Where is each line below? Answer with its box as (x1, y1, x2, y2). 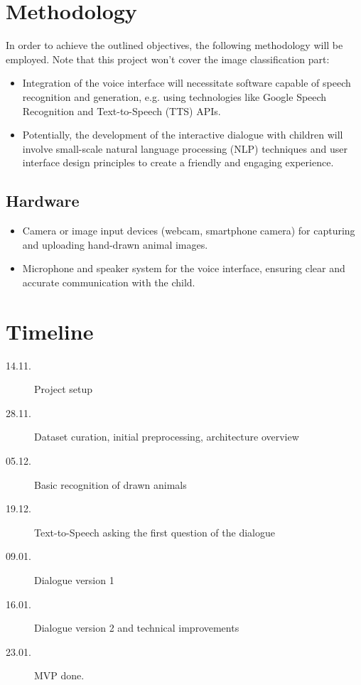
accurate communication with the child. (22, 274, 195, 289)
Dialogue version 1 (34, 572, 114, 587)
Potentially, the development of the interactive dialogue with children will (22, 127, 343, 142)
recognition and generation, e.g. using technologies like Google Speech (22, 89, 327, 104)
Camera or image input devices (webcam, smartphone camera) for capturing (22, 223, 355, 238)
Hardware (6, 190, 80, 212)
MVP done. (34, 668, 85, 683)
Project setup (34, 382, 92, 397)
